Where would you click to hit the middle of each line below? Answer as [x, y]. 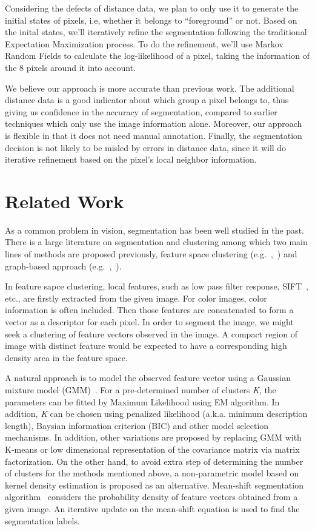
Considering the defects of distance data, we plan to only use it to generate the [152, 8]
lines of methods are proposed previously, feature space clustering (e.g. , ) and [151, 254]
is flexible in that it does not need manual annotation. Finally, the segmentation [154, 135]
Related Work [65, 201]
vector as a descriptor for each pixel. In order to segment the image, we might [149, 322]
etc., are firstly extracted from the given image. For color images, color [136, 298]
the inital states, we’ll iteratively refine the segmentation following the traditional [156, 32]
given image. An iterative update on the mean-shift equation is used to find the [152, 508]
